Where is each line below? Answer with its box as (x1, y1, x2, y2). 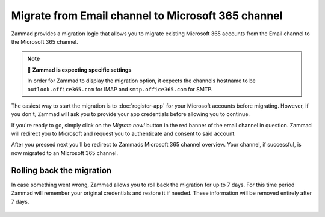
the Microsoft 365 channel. (11, 38, 78, 45)
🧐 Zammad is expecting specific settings (27, 66, 132, 73)
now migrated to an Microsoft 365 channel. (11, 149, 119, 156)
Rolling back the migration (11, 165, 112, 176)
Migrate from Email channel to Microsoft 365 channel (11, 9, 283, 22)
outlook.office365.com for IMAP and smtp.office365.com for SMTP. (27, 85, 213, 93)
